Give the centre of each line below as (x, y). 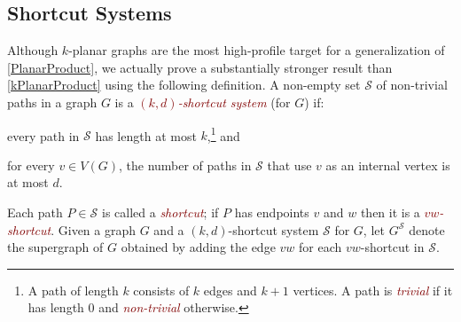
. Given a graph (94, 229)
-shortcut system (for (234, 102)
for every (31, 165)
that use (289, 165)
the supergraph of (55, 247)
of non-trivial (412, 85)
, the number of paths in (185, 165)
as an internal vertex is (388, 165)
